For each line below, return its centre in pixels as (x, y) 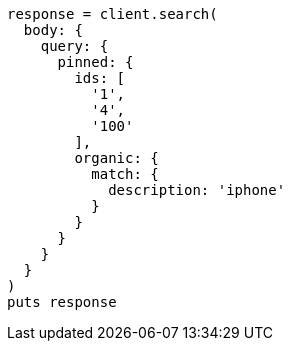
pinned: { (95, 62)
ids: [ (100, 78)
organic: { (116, 158)
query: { (74, 46)
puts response (62, 302)
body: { (53, 30)
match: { (125, 174)
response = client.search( (112, 14)
